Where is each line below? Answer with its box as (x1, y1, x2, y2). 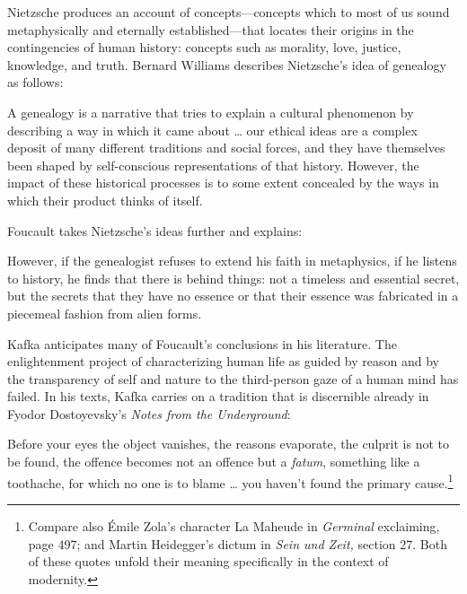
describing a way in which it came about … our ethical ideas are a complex (7, 120, 418, 139)
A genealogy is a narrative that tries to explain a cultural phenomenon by (7, 102, 414, 121)
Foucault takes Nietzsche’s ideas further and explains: (7, 221, 303, 240)
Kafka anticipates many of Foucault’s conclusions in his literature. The (7, 334, 397, 353)
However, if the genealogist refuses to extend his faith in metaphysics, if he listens (7, 251, 457, 270)
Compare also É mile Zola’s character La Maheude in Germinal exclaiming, (28, 516, 440, 535)
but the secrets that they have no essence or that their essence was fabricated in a (7, 286, 459, 305)
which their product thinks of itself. (7, 190, 203, 209)
